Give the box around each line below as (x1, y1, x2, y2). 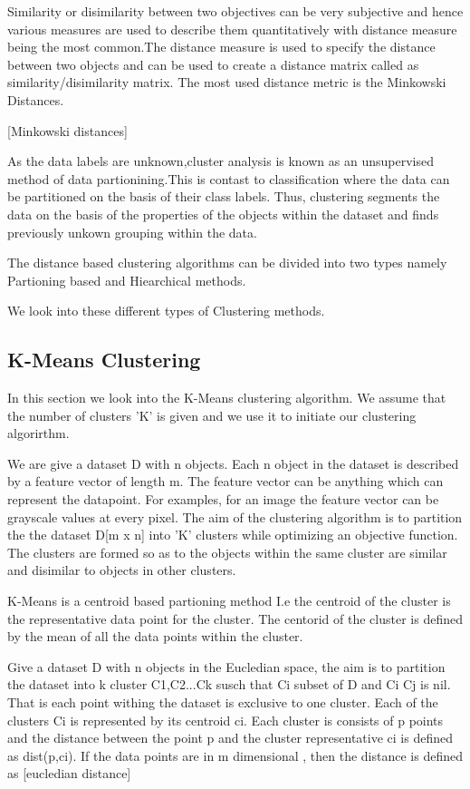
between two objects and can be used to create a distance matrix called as (7, 54, 419, 73)
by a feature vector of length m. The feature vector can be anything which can (7, 472, 444, 491)
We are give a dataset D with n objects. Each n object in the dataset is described (7, 453, 459, 472)
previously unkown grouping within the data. (7, 222, 257, 241)
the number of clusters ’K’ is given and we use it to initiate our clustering (7, 405, 417, 424)
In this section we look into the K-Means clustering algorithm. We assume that (7, 388, 446, 407)
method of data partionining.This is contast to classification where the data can (7, 169, 450, 188)
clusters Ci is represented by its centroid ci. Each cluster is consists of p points (7, 710, 444, 729)
